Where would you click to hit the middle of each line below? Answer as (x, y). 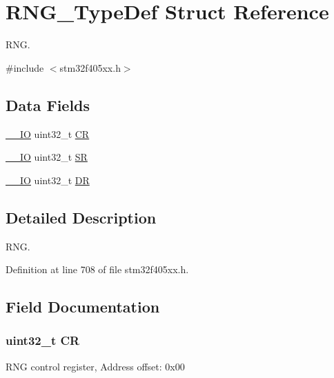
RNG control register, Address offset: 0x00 (95, 366)
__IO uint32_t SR (47, 157)
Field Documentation (83, 307)
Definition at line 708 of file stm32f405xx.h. (97, 269)
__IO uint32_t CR (48, 133)
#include (25, 67)
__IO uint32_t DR (48, 180)
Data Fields (48, 105)
